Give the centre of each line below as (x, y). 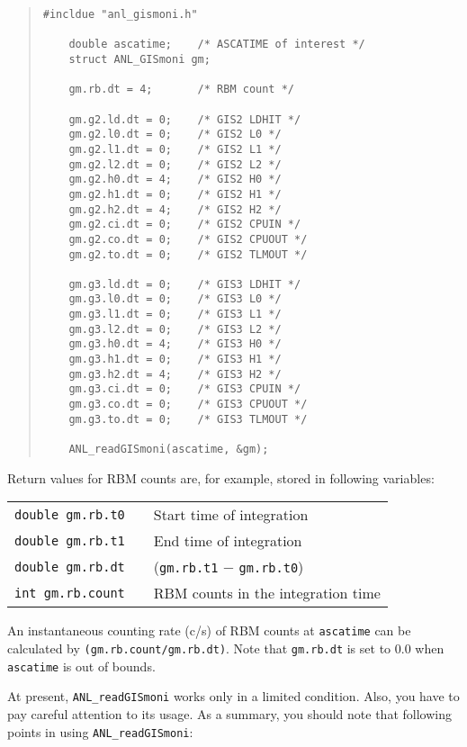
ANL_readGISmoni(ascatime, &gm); (169, 450)
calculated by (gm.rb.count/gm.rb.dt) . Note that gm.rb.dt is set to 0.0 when (226, 648)
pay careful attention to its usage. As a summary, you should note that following (229, 713)
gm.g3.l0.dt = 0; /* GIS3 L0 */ (175, 299)
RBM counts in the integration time (267, 593)
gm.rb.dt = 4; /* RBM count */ (181, 90)
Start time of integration (231, 515)
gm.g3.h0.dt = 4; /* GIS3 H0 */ (175, 344)
